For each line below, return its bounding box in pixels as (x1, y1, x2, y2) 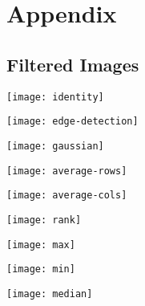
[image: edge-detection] (6, 116, 139, 128)
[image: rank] (6, 214, 82, 226)
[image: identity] (6, 91, 104, 103)
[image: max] (6, 239, 75, 251)
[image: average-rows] (6, 165, 127, 177)
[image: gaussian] (6, 140, 104, 152)
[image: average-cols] (6, 190, 127, 202)
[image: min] (6, 263, 75, 275)
